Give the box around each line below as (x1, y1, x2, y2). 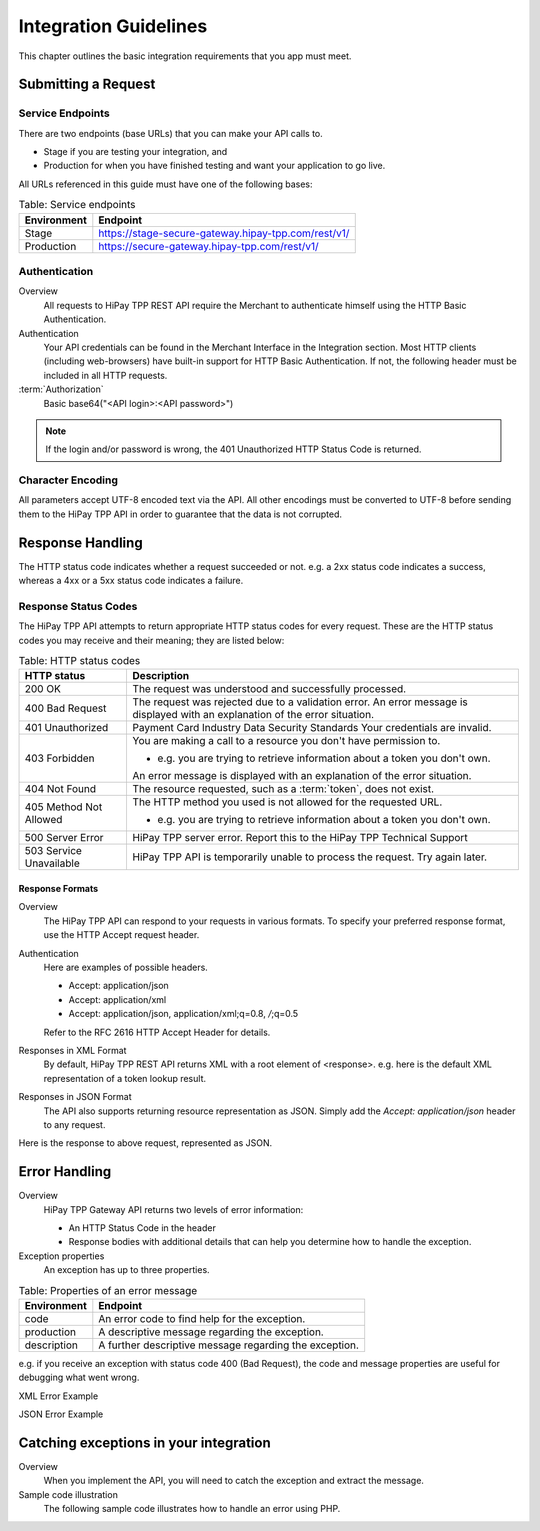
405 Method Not (24, 800, 103, 814)
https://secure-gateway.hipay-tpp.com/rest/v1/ (98, 239, 319, 253)
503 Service (24, 844, 82, 858)
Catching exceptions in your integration (18, 1434, 271, 1451)
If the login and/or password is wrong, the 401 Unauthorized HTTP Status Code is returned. (45, 443, 422, 455)
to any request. (43, 1118, 106, 1130)
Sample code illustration (18, 1488, 119, 1500)
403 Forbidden (24, 751, 95, 765)
